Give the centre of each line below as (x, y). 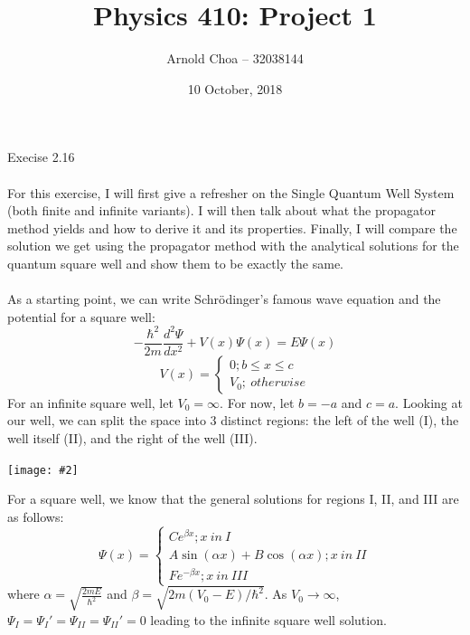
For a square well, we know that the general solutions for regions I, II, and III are (233, 499)
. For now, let (257, 402)
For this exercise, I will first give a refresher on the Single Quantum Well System (231, 192)
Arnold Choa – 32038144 (235, 58)
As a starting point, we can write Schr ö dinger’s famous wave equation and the (224, 299)
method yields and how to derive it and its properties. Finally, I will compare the (232, 227)
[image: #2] (43, 470)
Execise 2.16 (41, 157)
